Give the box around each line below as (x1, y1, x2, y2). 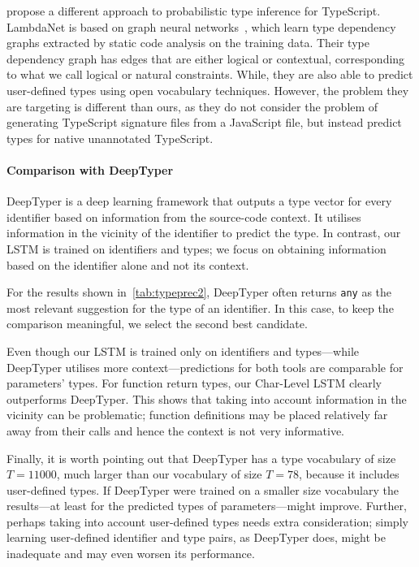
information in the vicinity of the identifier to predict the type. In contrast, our (6, 224, 401, 241)
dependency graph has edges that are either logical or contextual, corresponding (6, 50, 405, 67)
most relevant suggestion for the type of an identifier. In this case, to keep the (6, 299, 394, 316)
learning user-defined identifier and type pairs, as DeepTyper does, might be (6, 529, 386, 546)
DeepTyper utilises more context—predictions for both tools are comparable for (6, 358, 404, 375)
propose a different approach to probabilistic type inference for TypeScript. (6, 2, 381, 19)
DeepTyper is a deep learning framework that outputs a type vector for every (6, 193, 392, 210)
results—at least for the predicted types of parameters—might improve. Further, (6, 497, 407, 514)
